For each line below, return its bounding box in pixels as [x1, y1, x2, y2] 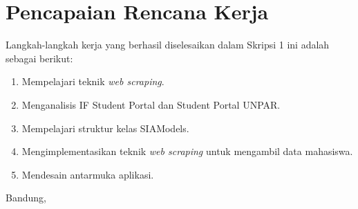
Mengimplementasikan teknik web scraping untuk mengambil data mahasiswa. [21, 144, 353, 158]
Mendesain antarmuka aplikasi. [21, 167, 154, 181]
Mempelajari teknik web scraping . [21, 74, 164, 89]
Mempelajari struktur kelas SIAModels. [21, 120, 189, 135]
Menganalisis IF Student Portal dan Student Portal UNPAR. [21, 97, 281, 111]
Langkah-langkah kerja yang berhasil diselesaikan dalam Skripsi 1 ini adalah [6, 37, 330, 52]
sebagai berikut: [6, 51, 73, 65]
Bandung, [6, 190, 46, 205]
